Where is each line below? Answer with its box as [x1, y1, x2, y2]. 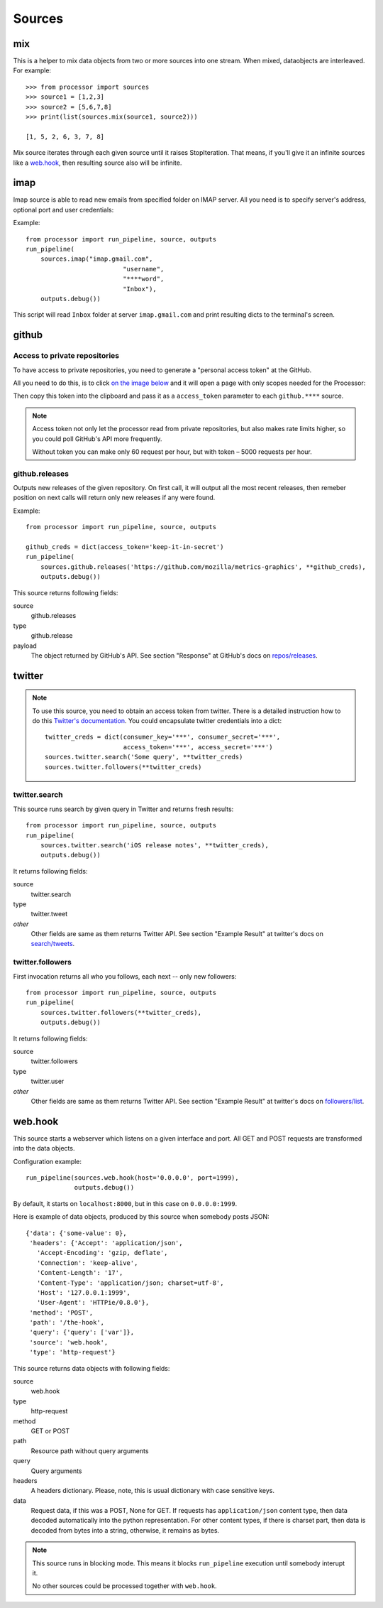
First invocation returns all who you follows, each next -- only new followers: [13, 972, 237, 980]
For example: [13, 66, 52, 75]
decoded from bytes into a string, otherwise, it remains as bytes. [30, 1526, 220, 1534]
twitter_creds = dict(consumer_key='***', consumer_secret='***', [45, 733, 281, 741]
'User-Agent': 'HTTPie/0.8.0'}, [36, 1298, 150, 1307]
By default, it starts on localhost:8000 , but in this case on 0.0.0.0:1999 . [13, 1199, 238, 1207]
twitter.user [30, 1077, 65, 1086]
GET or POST [30, 1426, 70, 1435]
